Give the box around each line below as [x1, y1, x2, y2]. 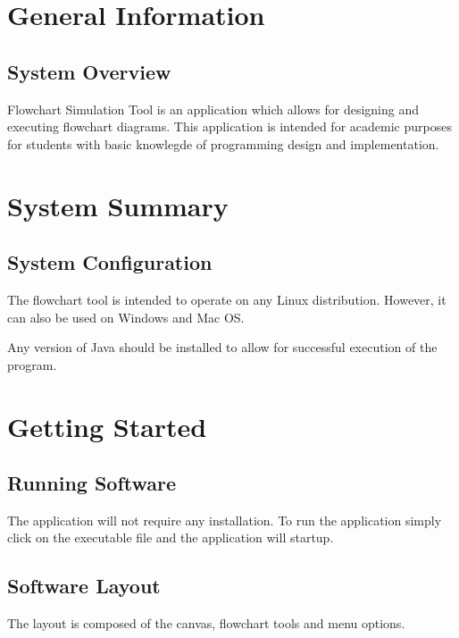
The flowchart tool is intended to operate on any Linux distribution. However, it [7, 290, 446, 308]
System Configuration [7, 248, 213, 276]
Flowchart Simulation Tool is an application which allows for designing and [7, 99, 419, 118]
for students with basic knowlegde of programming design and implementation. [7, 134, 439, 153]
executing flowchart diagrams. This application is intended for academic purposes [7, 117, 452, 136]
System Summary [7, 187, 229, 223]
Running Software [7, 469, 177, 497]
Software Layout [7, 572, 161, 600]
